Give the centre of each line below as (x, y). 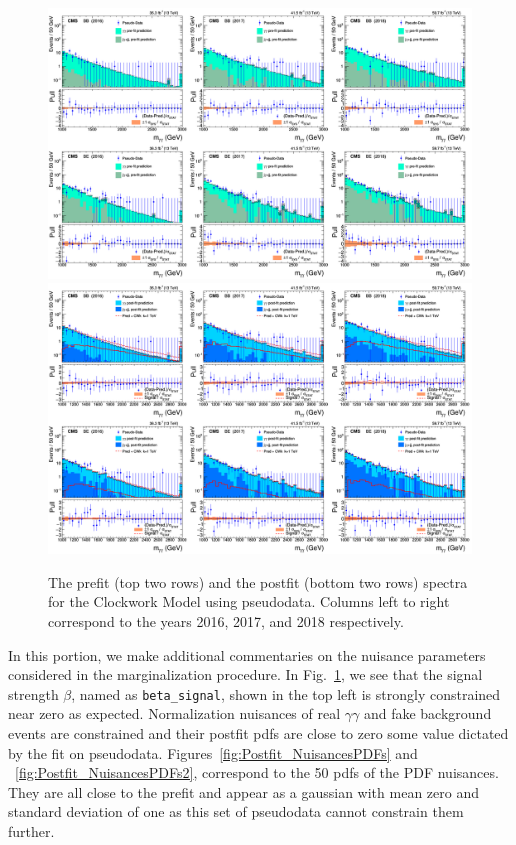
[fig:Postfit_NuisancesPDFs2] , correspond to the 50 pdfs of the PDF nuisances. (257, 772)
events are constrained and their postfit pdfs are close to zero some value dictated (258, 733)
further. (31, 830)
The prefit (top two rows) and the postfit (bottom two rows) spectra (258, 581)
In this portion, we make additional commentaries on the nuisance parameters (247, 654)
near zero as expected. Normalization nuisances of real (174, 713)
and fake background (427, 713)
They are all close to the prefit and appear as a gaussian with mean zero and (243, 791)
